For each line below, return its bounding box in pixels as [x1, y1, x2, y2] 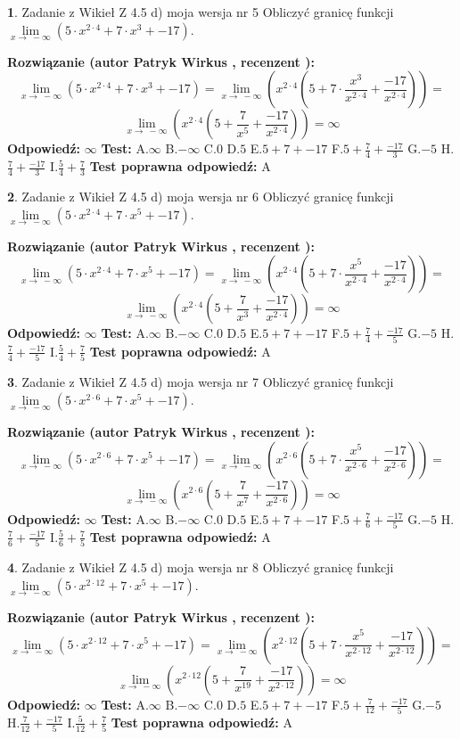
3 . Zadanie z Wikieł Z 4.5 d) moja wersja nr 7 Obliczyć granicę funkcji [7, 373, 394, 391]
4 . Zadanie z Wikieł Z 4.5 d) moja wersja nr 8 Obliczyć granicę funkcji [7, 558, 394, 577]
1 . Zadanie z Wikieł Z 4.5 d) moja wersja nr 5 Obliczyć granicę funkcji [7, 3, 394, 21]
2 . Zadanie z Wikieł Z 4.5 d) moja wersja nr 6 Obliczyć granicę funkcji [7, 187, 394, 206]
